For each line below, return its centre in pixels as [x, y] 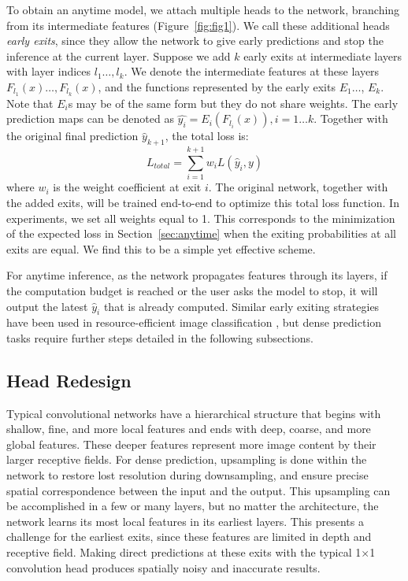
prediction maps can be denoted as [90, 118]
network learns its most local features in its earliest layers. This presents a [185, 521]
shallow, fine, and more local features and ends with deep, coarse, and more [189, 429]
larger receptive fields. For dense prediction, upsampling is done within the [187, 459]
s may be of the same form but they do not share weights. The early [233, 103]
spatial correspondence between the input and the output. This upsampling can [198, 490]
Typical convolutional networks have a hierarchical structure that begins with [194, 413]
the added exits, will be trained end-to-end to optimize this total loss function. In [203, 202]
